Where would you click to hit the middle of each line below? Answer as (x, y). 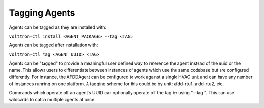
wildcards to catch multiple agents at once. (53, 100)
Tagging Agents (42, 13)
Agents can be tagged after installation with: (54, 45)
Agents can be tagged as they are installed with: (58, 27)
